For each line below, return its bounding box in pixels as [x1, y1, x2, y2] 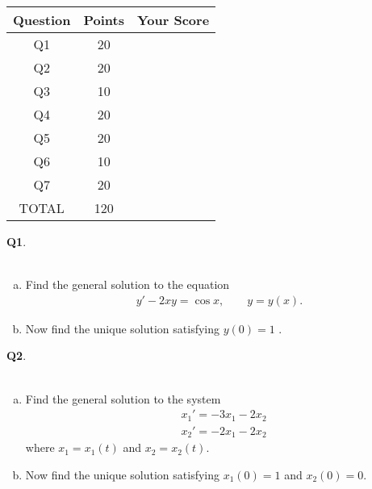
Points [83, 10, 124, 29]
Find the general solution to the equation [25, 276, 230, 293]
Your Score [136, 10, 210, 29]
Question [13, 10, 71, 29]
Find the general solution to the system [25, 390, 221, 407]
